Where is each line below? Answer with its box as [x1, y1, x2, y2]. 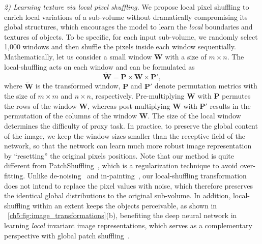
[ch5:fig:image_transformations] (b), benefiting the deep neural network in [8, 210, 237, 221]
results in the [210, 100, 251, 111]
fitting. [4, 170, 25, 180]
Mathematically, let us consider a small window [4, 51, 152, 62]
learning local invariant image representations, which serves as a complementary [4, 220, 252, 230]
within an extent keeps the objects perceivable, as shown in [32, 200, 217, 210]
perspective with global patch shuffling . [4, 230, 130, 240]
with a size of [165, 51, 207, 62]
